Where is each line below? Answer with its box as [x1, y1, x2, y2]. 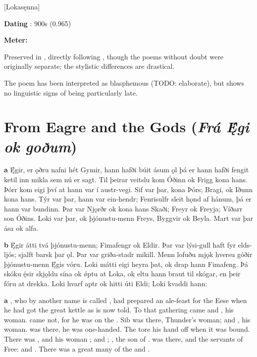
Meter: [4, 35, 28, 45]
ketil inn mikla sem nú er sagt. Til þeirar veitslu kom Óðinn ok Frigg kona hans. [4, 174, 248, 185]
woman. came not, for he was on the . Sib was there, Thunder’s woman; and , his [4, 314, 251, 324]
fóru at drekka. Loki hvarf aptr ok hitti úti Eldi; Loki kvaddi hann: [4, 278, 207, 288]
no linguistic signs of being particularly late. [4, 87, 138, 98]
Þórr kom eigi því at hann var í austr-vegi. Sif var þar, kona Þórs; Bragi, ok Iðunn [4, 184, 253, 194]
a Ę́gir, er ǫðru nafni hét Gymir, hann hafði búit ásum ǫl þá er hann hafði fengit [4, 164, 249, 175]
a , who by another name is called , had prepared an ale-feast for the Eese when [4, 295, 247, 305]
